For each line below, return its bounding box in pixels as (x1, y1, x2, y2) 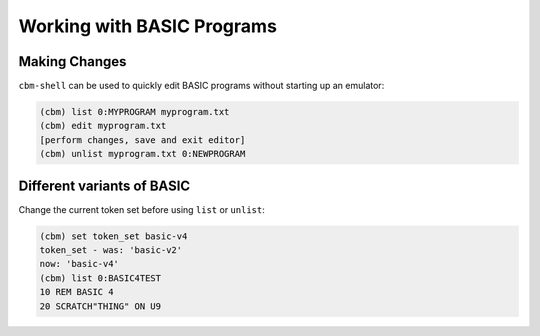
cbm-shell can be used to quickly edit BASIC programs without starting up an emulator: (18, 80, 385, 92)
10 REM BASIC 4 (39, 286, 114, 298)
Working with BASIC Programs (18, 15, 277, 37)
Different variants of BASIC (18, 177, 191, 194)
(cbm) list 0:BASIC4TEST (39, 272, 162, 284)
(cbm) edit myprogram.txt (39, 120, 167, 132)
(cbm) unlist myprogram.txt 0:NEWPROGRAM (39, 148, 246, 160)
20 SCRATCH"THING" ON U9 (39, 300, 162, 312)
